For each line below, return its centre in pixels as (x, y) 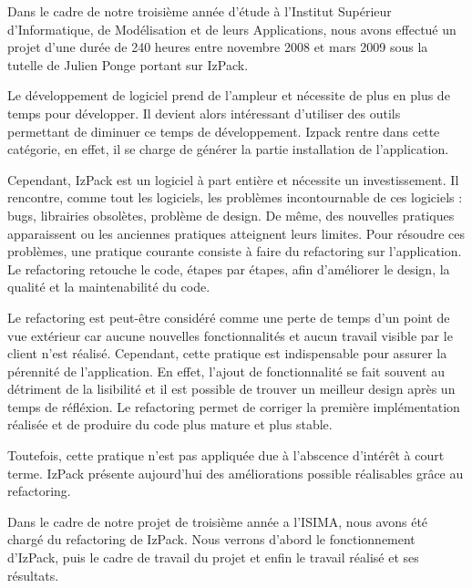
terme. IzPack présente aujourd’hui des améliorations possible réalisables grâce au (236, 473)
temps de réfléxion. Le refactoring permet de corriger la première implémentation (234, 406)
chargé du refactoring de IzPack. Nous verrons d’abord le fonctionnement (211, 539)
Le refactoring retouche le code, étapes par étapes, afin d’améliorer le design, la (229, 268)
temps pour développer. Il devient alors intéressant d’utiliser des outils (204, 113)
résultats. (33, 575)
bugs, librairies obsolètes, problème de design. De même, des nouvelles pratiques (231, 215)
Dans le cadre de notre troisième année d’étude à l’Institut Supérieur (200, 11)
